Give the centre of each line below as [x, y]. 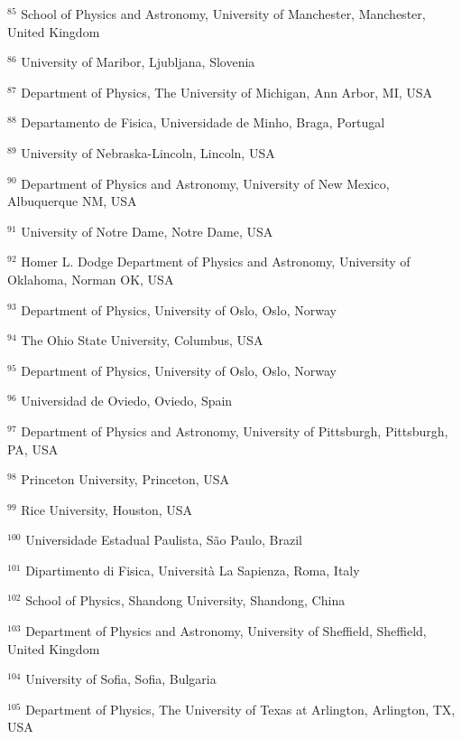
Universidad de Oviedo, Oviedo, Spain [127, 401]
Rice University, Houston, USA [107, 509]
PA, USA [33, 449]
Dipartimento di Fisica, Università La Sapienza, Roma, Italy [193, 570]
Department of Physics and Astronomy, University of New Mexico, [205, 183]
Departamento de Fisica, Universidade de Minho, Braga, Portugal [203, 122]
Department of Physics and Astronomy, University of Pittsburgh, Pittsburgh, [235, 430]
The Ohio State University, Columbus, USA [142, 340]
